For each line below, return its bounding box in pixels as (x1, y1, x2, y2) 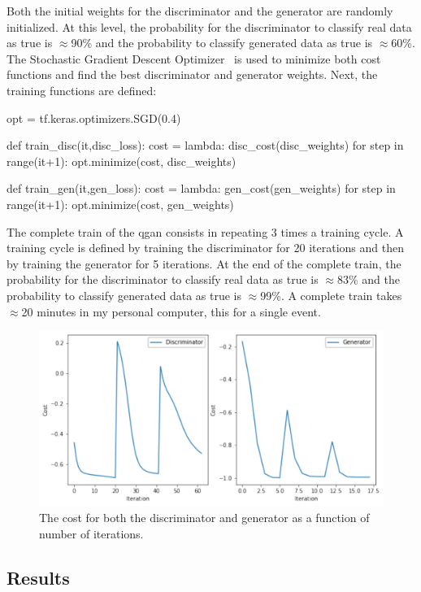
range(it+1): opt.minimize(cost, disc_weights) (7, 152, 237, 169)
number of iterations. (39, 525, 144, 542)
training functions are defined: (7, 81, 157, 98)
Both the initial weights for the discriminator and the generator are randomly (7, 2, 393, 19)
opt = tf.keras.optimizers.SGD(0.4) (7, 109, 181, 126)
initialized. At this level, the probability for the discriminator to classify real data (7, 18, 412, 35)
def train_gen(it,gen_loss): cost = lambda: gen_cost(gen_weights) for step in (7, 180, 396, 197)
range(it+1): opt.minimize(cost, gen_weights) (7, 195, 234, 212)
